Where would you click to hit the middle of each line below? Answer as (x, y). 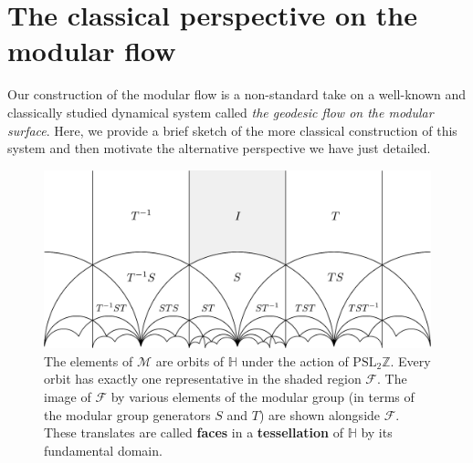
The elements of (89, 360)
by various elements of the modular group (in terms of (263, 396)
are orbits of (190, 360)
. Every (410, 360)
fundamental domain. (103, 450)
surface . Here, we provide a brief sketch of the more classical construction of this (232, 130)
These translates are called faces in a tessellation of (194, 432)
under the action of (295, 360)
